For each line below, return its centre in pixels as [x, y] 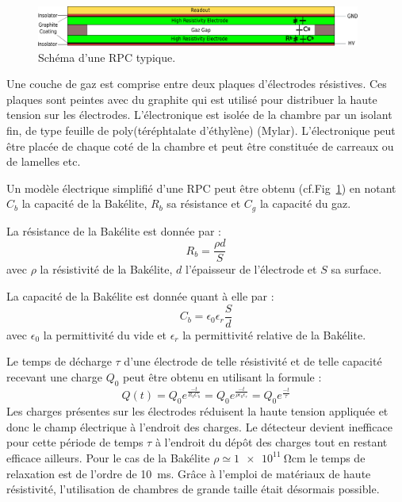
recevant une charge [55, 376]
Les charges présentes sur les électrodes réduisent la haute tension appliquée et [197, 411]
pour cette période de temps [75, 442]
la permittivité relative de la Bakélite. [274, 334]
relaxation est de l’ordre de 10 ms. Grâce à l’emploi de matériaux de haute [189, 473]
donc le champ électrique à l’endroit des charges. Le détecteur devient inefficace [199, 426]
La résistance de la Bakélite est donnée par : [114, 230]
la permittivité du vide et [105, 334]
